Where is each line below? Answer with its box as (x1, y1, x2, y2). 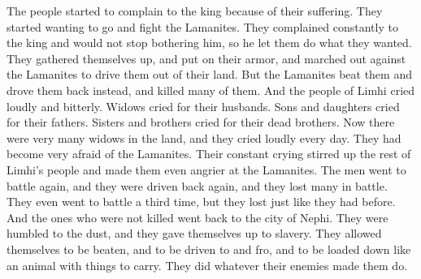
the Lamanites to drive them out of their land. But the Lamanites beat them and (7, 66, 412, 83)
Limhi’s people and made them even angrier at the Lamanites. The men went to (7, 161, 406, 178)
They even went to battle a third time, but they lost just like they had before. (7, 193, 396, 210)
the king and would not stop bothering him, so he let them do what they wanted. (7, 34, 412, 51)
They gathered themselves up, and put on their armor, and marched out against (7, 49, 406, 67)
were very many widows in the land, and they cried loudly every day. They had (7, 129, 401, 146)
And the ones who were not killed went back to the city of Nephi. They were (7, 208, 388, 225)
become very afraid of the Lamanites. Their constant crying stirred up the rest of (7, 145, 411, 162)
